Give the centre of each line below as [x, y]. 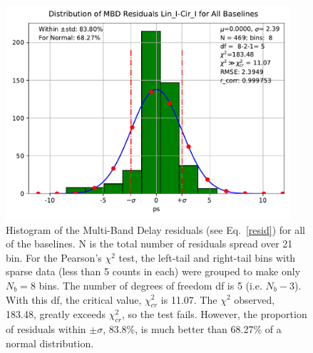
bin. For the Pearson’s [54, 257]
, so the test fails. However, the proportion [214, 314]
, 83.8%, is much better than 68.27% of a [192, 329]
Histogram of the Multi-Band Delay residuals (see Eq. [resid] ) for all [155, 229]
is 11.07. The [189, 299]
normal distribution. [50, 343]
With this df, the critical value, [74, 299]
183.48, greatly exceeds [56, 314]
